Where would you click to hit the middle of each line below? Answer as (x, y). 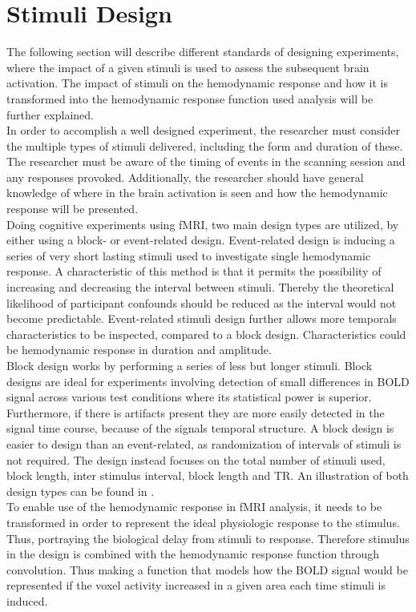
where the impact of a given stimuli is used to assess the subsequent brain (188, 67)
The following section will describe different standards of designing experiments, (203, 52)
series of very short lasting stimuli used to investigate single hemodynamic (189, 255)
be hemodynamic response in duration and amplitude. (139, 350)
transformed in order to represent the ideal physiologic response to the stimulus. (203, 522)
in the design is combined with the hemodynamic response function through (193, 554)
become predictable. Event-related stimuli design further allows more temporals (202, 318)
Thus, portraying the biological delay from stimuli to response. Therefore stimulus (208, 538)
